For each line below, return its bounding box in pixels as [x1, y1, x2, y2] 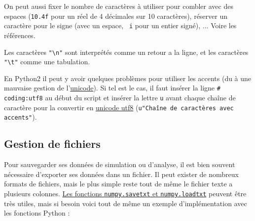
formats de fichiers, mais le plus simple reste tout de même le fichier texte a [4, 178, 233, 189]
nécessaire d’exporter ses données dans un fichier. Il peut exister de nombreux [4, 169, 239, 179]
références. [4, 30, 36, 40]
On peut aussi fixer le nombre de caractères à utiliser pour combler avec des [4, 1, 233, 11]
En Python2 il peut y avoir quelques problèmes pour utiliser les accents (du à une [4, 73, 252, 83]
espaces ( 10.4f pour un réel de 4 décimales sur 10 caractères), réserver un [4, 10, 228, 21]
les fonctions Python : [4, 208, 70, 218]
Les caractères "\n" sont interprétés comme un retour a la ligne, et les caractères [4, 46, 249, 57]
